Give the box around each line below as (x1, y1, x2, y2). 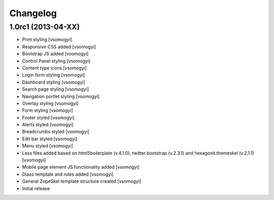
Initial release (22, 185, 50, 191)
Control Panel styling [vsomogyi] (22, 58, 91, 64)
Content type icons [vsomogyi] (22, 65, 87, 71)
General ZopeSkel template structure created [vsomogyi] (22, 178, 142, 184)
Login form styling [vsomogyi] (22, 72, 85, 78)
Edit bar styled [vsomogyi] (22, 136, 78, 142)
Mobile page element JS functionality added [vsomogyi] (22, 164, 140, 170)
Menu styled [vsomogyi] (22, 143, 73, 149)
